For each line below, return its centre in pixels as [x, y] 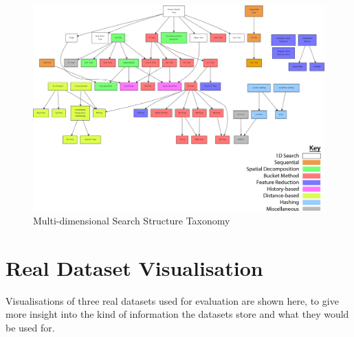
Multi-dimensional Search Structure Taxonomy [132, 220]
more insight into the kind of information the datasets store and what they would [177, 314]
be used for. [30, 327]
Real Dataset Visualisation [134, 267]
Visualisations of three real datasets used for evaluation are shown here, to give [172, 300]
